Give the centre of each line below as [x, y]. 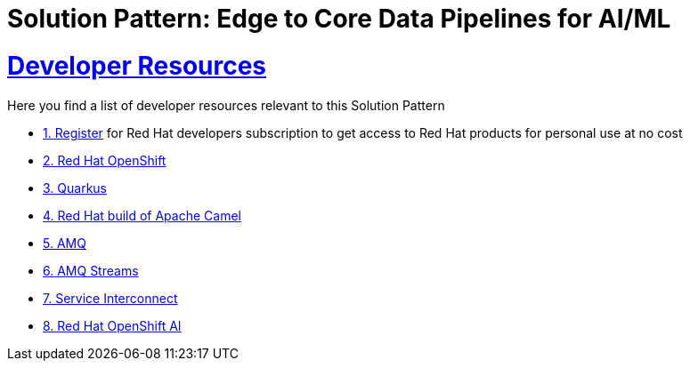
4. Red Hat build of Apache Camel [142, 215]
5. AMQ [65, 243]
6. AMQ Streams [91, 270]
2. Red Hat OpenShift [105, 160]
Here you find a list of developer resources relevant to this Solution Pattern [226, 105]
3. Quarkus [75, 188]
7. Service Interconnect [110, 298]
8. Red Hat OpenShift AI [112, 325]
